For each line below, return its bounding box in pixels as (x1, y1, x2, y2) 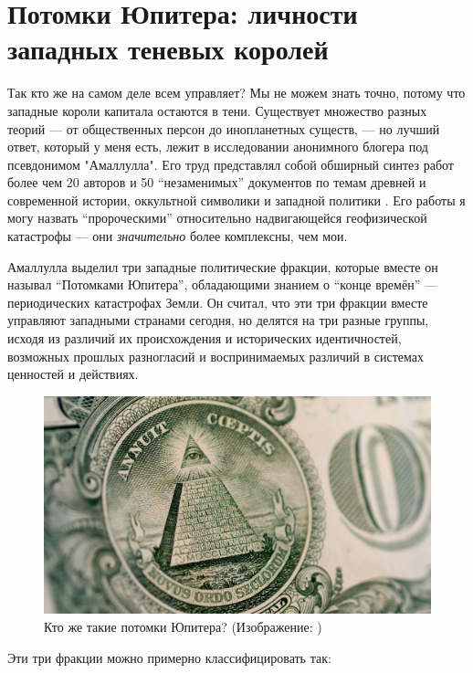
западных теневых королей (7, 30, 329, 68)
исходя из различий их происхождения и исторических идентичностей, (7, 329, 402, 348)
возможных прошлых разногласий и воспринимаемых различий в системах (7, 346, 424, 365)
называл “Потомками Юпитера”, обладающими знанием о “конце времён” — (7, 275, 437, 294)
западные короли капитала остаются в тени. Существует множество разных (7, 100, 427, 120)
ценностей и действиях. (7, 364, 139, 384)
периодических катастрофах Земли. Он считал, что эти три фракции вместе (7, 292, 428, 311)
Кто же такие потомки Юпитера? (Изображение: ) (44, 616, 322, 636)
